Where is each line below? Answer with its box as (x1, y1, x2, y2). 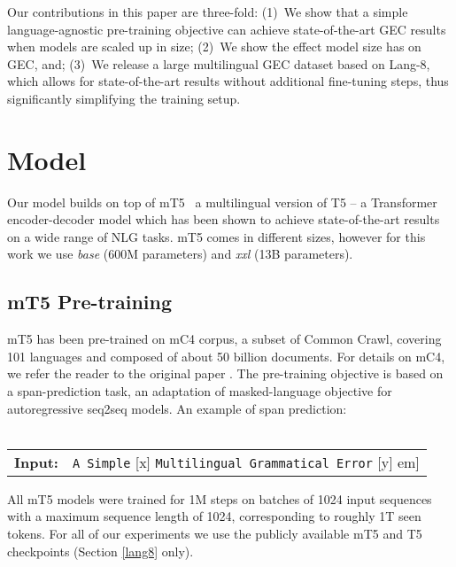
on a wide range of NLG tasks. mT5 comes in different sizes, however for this (7, 227, 426, 245)
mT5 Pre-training (7, 288, 172, 315)
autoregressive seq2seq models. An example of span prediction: (7, 399, 347, 417)
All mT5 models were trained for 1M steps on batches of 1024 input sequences (7, 489, 432, 508)
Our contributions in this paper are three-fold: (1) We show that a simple (7, 3, 408, 20)
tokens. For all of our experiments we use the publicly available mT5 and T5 (7, 524, 422, 543)
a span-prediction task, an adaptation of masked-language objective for (7, 382, 392, 400)
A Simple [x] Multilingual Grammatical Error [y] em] (72, 451, 420, 472)
